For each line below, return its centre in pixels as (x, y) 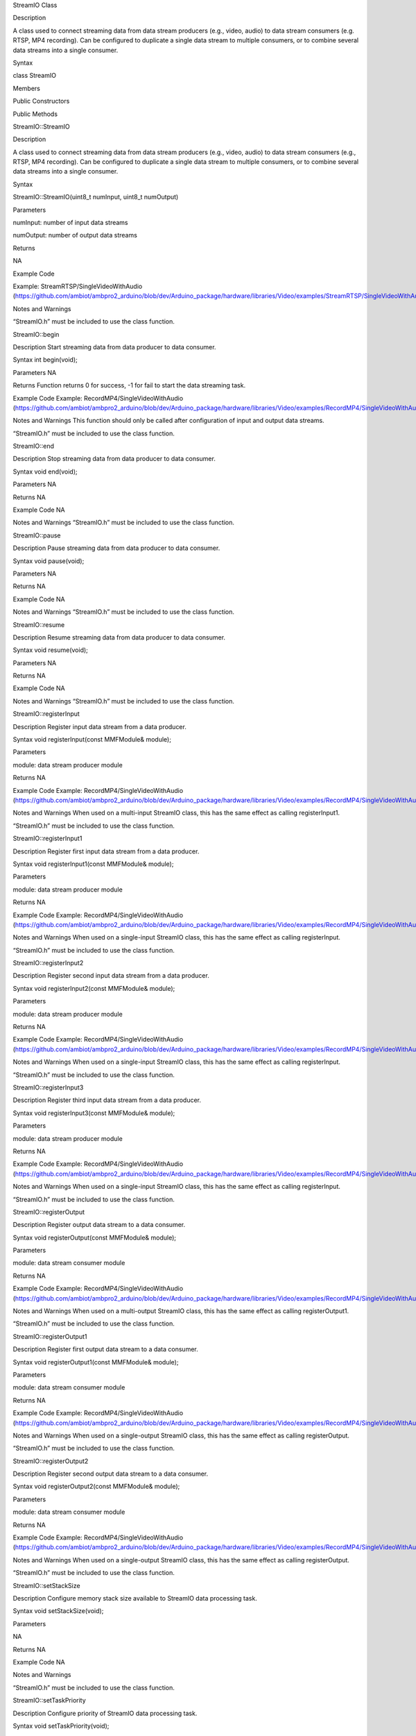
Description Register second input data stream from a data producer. (111, 976)
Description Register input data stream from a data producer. (99, 726)
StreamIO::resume (39, 624)
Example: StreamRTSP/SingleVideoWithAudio (78, 286)
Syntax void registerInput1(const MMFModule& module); (93, 864)
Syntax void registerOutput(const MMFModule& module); (95, 1237)
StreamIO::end (34, 446)
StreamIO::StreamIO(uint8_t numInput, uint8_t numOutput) (96, 197)
